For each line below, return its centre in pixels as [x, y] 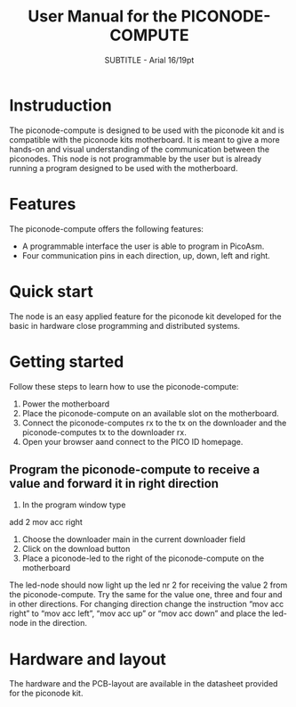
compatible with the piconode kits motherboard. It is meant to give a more [144, 139]
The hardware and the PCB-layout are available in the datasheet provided [144, 684]
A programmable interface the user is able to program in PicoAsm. [143, 246]
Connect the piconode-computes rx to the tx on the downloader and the [154, 423]
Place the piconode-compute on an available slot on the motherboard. [151, 413]
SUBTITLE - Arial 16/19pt [149, 60]
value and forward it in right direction [114, 483]
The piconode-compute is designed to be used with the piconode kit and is [147, 130]
